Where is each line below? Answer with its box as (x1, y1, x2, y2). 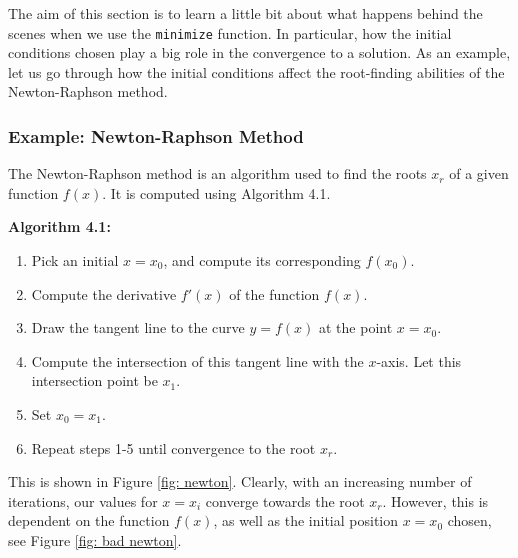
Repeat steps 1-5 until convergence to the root (31, 437, 316, 458)
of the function (229, 283, 320, 304)
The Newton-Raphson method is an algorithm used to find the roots (8, 163, 427, 184)
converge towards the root (205, 490, 365, 511)
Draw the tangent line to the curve (31, 317, 245, 338)
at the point (319, 317, 393, 338)
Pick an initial (31, 250, 119, 271)
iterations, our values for (8, 490, 158, 511)
